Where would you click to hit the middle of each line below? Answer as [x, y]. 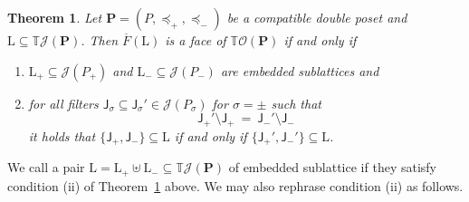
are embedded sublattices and [300, 70]
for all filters [63, 103]
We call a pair [46, 167]
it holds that [62, 135]
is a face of [196, 40]
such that [296, 103]
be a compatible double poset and [317, 17]
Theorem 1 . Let [55, 17]
